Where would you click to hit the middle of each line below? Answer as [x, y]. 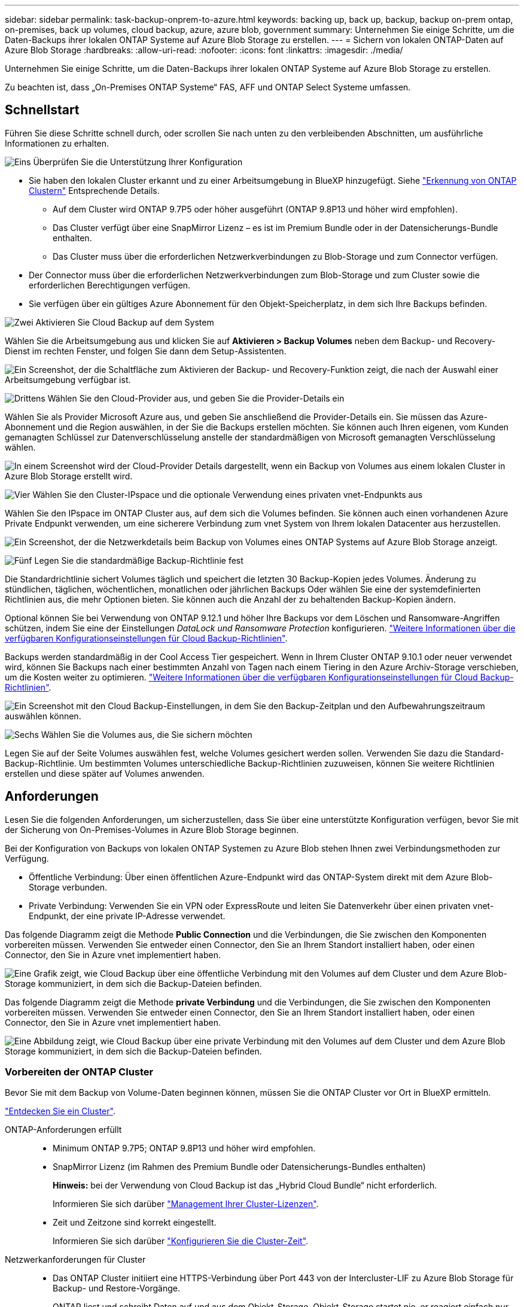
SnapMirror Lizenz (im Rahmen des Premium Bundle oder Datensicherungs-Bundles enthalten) [239, 1167]
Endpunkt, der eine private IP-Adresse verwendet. [127, 916]
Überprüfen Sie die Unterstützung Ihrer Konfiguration [138, 162]
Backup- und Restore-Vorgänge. [116, 1288]
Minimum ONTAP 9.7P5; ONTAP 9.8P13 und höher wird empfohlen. [184, 1148]
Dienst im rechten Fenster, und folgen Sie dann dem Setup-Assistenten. [146, 351]
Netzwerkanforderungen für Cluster [75, 1260]
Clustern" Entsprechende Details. [94, 190]
